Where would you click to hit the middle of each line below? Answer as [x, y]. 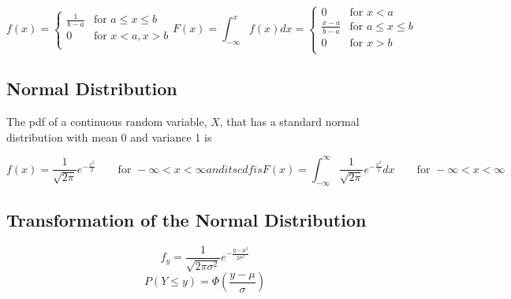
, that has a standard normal [289, 122]
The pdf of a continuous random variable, [107, 122]
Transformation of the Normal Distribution [186, 220]
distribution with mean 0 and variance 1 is [109, 137]
